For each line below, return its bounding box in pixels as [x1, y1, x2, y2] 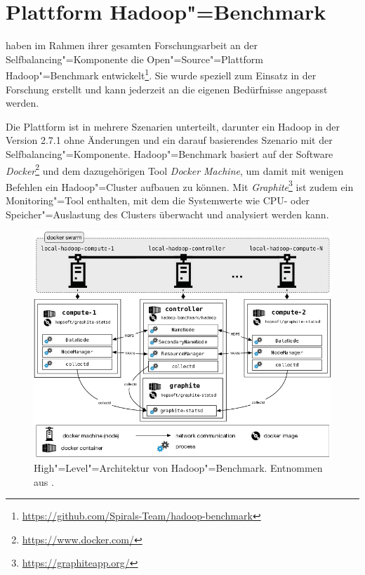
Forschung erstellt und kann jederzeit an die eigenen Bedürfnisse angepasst [6, 81, 328, 96]
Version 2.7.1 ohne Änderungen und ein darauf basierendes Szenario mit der [6, 133, 333, 147]
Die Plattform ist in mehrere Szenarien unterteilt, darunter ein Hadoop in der [6, 119, 340, 133]
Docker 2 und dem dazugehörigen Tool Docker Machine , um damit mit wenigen [6, 161, 344, 178]
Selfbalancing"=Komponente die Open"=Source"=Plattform [6, 51, 263, 66]
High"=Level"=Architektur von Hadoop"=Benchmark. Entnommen [34, 461, 323, 475]
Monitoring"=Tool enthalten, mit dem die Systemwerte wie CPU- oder [6, 193, 310, 208]
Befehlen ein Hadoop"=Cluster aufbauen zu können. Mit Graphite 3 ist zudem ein [6, 177, 354, 194]
